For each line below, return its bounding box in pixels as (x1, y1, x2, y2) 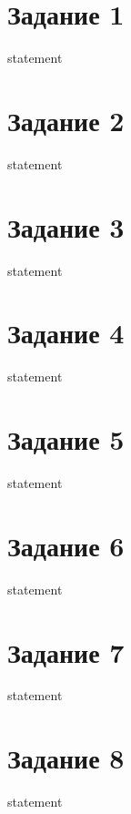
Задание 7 (7, 633, 125, 670)
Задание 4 (7, 314, 125, 351)
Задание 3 (7, 208, 125, 245)
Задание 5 (7, 421, 125, 458)
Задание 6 (7, 526, 125, 564)
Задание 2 (7, 101, 125, 138)
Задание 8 (7, 739, 125, 777)
